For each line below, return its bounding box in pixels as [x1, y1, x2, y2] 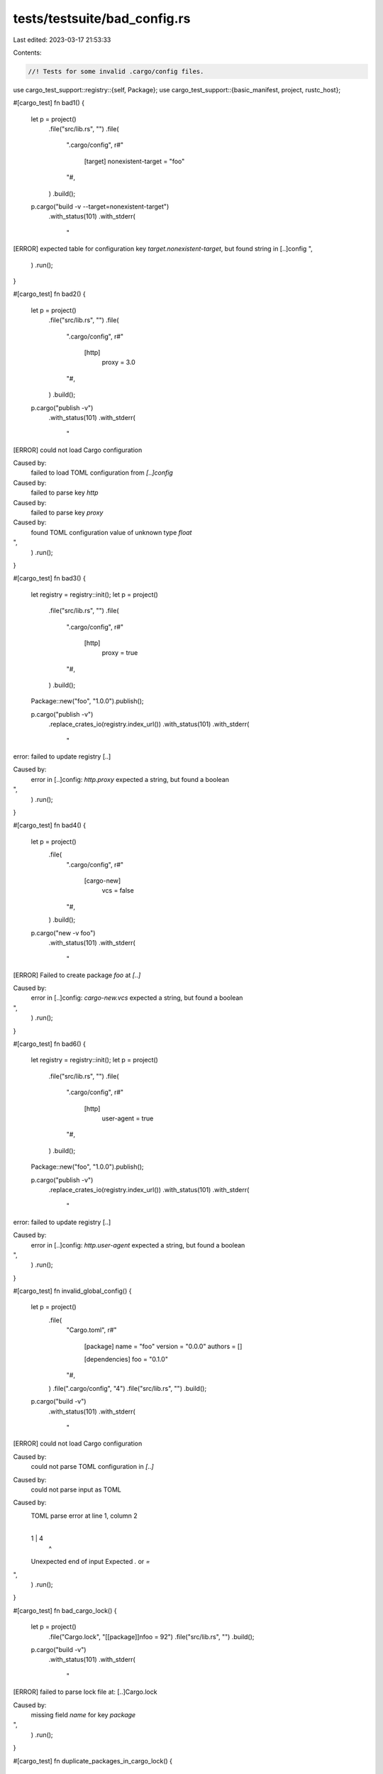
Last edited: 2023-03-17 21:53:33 [13, 35, 111, 44]
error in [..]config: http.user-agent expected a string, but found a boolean [30, 1240, 245, 1249]
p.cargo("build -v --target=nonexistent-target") [30, 202, 170, 211]
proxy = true [101, 649, 138, 657]
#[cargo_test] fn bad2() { [13, 290, 87, 298]
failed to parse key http [30, 488, 99, 497]
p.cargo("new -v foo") [30, 928, 96, 937]
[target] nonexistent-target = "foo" [84, 157, 185, 165]
